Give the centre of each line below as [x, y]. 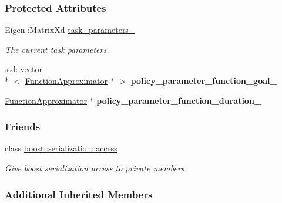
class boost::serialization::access [61, 148]
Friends [23, 126]
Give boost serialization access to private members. [96, 168]
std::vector [23, 69]
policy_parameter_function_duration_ [179, 100]
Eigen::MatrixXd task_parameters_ [70, 30]
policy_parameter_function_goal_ [204, 80]
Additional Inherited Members [79, 194]
